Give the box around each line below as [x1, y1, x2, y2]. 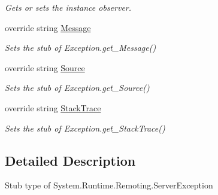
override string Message [5, 21, 91, 33]
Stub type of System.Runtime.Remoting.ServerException [5, 179, 213, 191]
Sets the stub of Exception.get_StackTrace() [5, 121, 165, 134]
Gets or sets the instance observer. [5, 1, 132, 13]
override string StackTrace [5, 101, 101, 114]
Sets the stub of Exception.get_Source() [5, 81, 150, 94]
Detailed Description [5, 151, 136, 169]
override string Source [5, 61, 85, 74]
